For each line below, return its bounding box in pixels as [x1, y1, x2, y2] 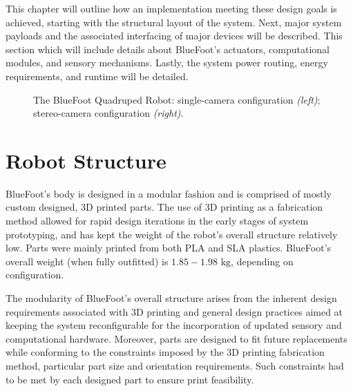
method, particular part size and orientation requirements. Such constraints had [6, 359, 344, 372]
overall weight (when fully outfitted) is [6, 254, 169, 268]
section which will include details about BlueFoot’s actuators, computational [6, 41, 330, 56]
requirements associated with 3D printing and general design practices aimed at [6, 304, 343, 318]
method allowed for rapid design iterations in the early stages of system [6, 213, 309, 228]
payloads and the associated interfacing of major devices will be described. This [6, 28, 343, 43]
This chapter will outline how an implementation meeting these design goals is [6, 1, 337, 15]
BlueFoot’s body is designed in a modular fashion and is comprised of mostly [6, 186, 332, 200]
